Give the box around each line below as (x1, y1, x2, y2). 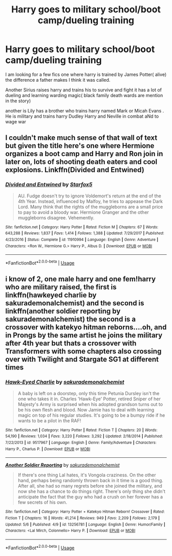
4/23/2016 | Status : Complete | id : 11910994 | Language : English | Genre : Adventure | (5, 237, 159, 242)
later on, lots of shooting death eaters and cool (5, 158, 158, 166)
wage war (5, 118, 27, 124)
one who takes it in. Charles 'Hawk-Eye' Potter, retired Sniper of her (17, 396, 161, 402)
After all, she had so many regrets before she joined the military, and (17, 483, 162, 489)
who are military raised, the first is (5, 283, 117, 291)
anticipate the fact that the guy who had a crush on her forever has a (17, 494, 163, 500)
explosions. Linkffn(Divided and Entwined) (5, 165, 144, 174)
